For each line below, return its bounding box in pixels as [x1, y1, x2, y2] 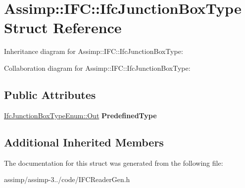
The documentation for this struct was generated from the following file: [4, 157, 223, 168]
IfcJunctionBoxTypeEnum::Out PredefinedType [4, 110, 157, 120]
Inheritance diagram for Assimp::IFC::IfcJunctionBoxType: [4, 46, 183, 56]
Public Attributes [4, 87, 96, 102]
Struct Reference [4, 17, 122, 38]
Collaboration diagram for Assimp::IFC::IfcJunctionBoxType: [4, 62, 191, 73]
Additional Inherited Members [4, 134, 164, 149]
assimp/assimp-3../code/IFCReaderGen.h [4, 174, 130, 185]
